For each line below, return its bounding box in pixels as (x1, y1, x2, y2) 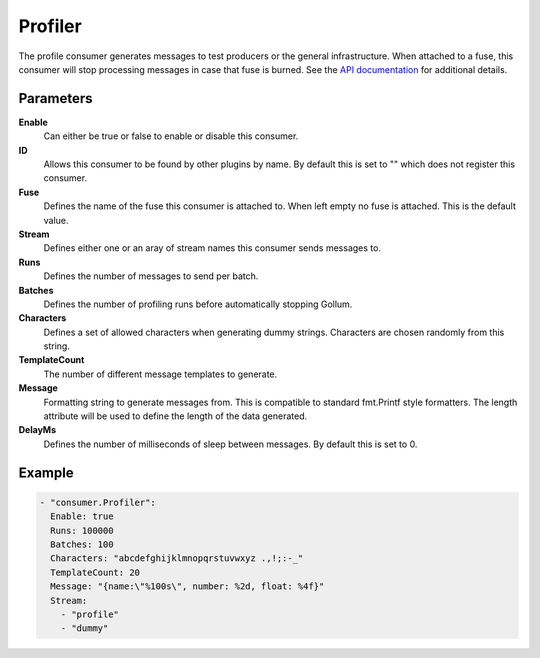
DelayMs (18, 424, 57, 436)
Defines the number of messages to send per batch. (43, 270, 259, 282)
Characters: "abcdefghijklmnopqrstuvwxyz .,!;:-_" (50, 553, 304, 564)
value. (43, 214, 69, 226)
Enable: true (50, 511, 114, 522)
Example (18, 464, 74, 481)
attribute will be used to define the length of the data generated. (43, 410, 308, 422)
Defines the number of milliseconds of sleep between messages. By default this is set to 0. (43, 438, 418, 450)
